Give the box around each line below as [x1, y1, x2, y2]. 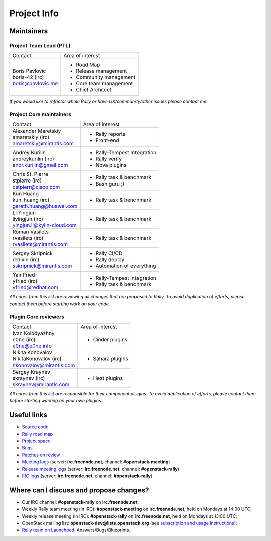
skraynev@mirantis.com [12, 381, 70, 388]
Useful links [9, 411, 48, 419]
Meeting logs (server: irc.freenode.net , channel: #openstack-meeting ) [22, 459, 170, 465]
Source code [22, 424, 49, 430]
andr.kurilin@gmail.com [12, 162, 68, 169]
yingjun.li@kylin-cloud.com [12, 222, 77, 229]
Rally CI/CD [95, 250, 123, 257]
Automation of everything [95, 262, 156, 269]
